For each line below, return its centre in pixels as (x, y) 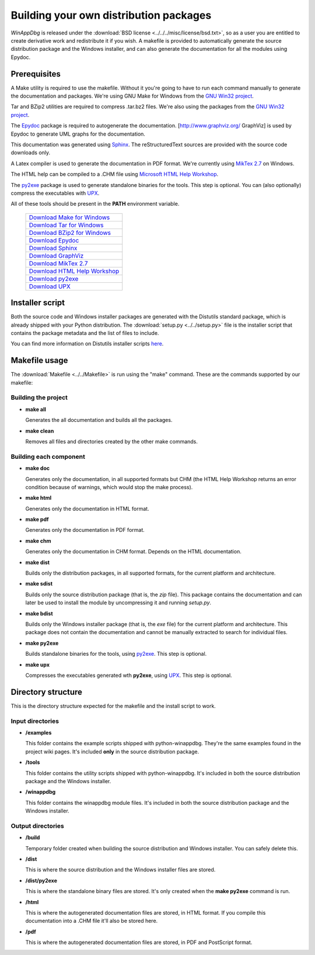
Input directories (35, 721)
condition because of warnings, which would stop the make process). (109, 487)
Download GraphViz (56, 255)
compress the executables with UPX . (55, 193)
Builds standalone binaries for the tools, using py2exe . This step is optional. (116, 654)
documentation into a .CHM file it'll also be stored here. (92, 921)
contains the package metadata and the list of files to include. (85, 333)
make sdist (39, 584)
